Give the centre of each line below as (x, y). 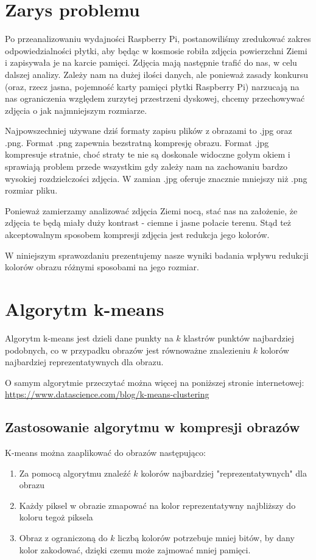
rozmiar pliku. (31, 190)
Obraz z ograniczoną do (63, 538)
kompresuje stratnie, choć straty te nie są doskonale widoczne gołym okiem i (148, 154)
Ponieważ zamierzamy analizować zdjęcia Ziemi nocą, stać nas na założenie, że (151, 210)
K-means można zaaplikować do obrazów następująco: (105, 453)
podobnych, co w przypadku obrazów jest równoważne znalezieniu (128, 350)
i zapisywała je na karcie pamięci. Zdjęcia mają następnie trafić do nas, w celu (151, 62)
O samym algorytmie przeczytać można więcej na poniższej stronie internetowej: (155, 382)
